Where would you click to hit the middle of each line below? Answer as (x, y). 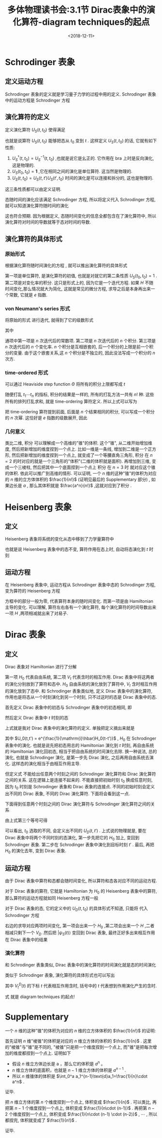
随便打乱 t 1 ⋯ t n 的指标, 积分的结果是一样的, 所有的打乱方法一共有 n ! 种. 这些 (80, 395)
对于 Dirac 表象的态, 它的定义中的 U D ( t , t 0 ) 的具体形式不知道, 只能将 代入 (77, 909)
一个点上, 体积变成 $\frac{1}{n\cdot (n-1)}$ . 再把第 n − (100, 1108)
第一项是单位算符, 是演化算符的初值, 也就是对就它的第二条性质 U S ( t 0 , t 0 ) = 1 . (81, 276)
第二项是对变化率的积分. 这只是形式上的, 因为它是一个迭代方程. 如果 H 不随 (79, 283)
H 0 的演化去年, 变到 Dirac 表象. (36, 851)
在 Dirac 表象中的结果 (26, 939)
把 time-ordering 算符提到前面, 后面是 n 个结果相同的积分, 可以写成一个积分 (80, 412)
